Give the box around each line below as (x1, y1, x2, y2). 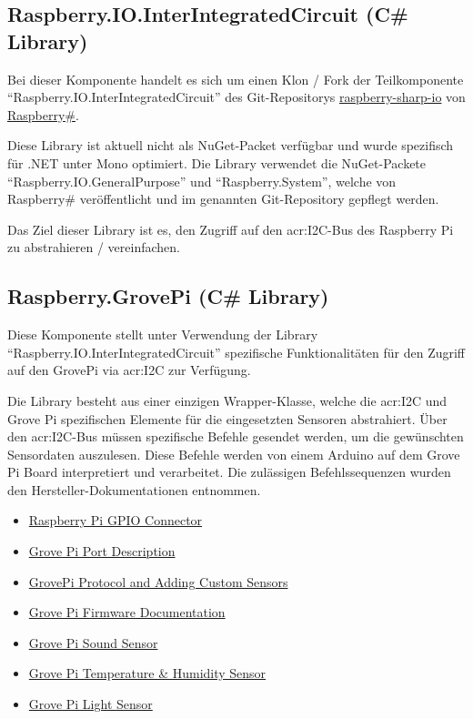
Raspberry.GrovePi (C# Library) (7, 282, 329, 310)
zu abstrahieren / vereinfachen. (7, 238, 180, 257)
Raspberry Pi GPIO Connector (28, 511, 203, 530)
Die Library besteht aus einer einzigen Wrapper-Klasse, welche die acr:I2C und (7, 390, 448, 410)
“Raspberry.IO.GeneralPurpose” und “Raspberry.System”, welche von (7, 171, 397, 190)
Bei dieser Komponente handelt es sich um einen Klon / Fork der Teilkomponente (7, 69, 464, 88)
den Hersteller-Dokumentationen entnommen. (7, 480, 261, 499)
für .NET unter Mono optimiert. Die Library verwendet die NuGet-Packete (7, 153, 427, 172)
